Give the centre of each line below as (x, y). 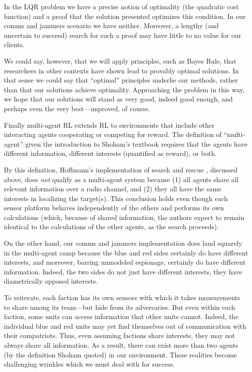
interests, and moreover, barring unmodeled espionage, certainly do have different (125, 262)
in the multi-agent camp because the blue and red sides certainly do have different (126, 252)
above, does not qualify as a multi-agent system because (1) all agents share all (121, 179)
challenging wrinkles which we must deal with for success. (89, 364)
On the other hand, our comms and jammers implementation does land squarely (123, 243)
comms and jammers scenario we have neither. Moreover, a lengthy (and (111, 25)
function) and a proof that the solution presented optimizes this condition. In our (125, 16)
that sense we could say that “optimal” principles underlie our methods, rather (121, 80)
